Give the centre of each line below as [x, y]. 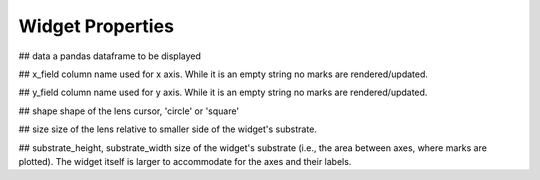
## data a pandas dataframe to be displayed [110, 56]
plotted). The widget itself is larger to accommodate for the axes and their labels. [185, 161]
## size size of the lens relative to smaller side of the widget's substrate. [167, 129]
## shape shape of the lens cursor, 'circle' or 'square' [129, 111]
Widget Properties [96, 26]
